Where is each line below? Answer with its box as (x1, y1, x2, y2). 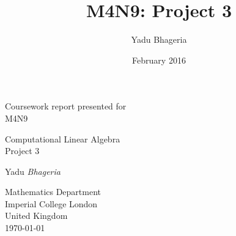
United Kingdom (5, 209, 68, 222)
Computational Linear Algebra (5, 132, 120, 145)
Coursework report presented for (5, 100, 127, 112)
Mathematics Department (5, 185, 101, 198)
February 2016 (132, 53, 186, 66)
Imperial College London (5, 197, 98, 210)
